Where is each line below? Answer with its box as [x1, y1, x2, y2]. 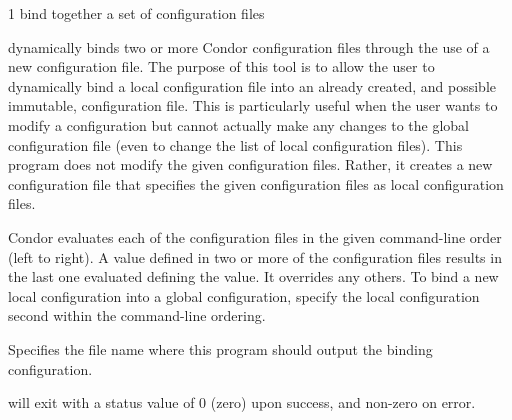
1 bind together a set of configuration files [8, 3, 265, 23]
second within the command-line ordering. [8, 305, 266, 326]
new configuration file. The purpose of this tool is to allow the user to [8, 56, 435, 77]
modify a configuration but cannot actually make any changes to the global [8, 114, 469, 135]
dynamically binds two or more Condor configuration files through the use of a [8, 36, 490, 57]
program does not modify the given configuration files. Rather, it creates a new [8, 154, 493, 175]
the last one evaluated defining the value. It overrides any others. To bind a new [8, 266, 499, 287]
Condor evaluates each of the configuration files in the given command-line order [8, 226, 502, 247]
